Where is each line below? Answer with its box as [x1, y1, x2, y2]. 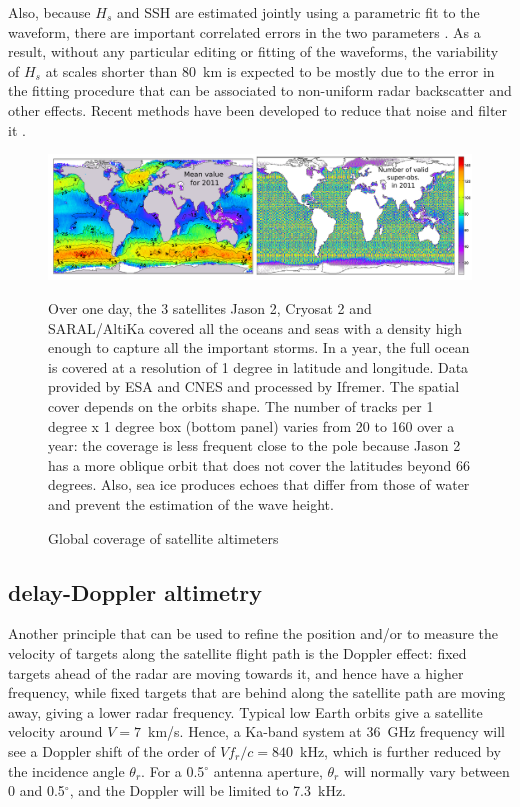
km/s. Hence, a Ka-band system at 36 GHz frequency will [148, 721, 505, 742]
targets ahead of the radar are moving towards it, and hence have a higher [8, 662, 464, 683]
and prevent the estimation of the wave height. [48, 493, 334, 514]
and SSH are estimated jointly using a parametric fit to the [116, 2, 480, 22]
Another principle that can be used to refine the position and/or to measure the [8, 623, 499, 644]
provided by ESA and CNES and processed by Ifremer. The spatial [48, 376, 460, 397]
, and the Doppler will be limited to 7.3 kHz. [69, 780, 346, 801]
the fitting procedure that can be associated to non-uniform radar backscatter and [8, 80, 512, 101]
